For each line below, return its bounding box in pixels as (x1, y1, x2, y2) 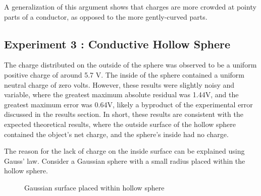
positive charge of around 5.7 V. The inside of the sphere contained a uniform (4, 69, 245, 80)
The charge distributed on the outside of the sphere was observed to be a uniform (4, 59, 257, 70)
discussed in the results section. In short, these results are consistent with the (4, 109, 243, 119)
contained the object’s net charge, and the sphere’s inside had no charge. (4, 128, 229, 139)
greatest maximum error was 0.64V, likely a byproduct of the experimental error (4, 99, 253, 109)
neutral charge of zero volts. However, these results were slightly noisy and (4, 79, 235, 90)
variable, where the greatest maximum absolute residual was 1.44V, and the (4, 89, 239, 100)
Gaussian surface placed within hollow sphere (24, 182, 165, 192)
